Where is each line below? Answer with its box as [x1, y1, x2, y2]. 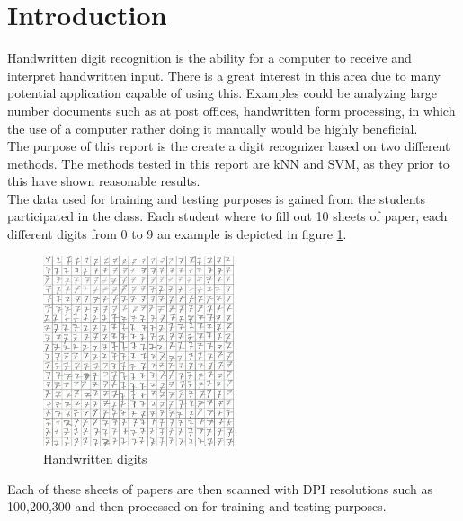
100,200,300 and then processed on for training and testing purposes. [7, 497, 387, 516]
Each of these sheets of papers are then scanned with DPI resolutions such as [7, 479, 433, 498]
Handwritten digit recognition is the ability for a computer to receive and [7, 49, 412, 67]
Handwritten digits [43, 449, 147, 468]
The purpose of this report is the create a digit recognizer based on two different [7, 137, 450, 155]
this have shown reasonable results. [7, 172, 200, 190]
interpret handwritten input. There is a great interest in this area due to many [7, 66, 441, 84]
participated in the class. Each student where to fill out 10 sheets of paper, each [7, 207, 448, 225]
